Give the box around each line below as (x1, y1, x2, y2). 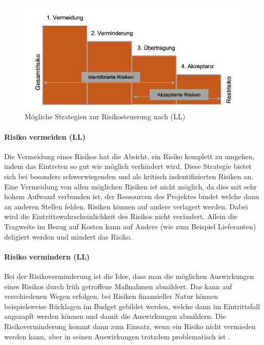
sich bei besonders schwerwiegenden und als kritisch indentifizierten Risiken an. (4, 171, 253, 181)
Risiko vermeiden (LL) (4, 131, 86, 142)
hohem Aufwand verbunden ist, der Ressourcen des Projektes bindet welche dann (4, 191, 259, 202)
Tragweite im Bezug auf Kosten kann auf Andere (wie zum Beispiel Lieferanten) (4, 221, 256, 231)
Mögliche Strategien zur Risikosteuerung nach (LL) (25, 111, 186, 122)
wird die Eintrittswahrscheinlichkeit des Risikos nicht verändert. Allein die (4, 211, 237, 222)
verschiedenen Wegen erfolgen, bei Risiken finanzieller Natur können (4, 291, 218, 301)
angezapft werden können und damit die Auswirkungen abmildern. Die (4, 311, 226, 321)
